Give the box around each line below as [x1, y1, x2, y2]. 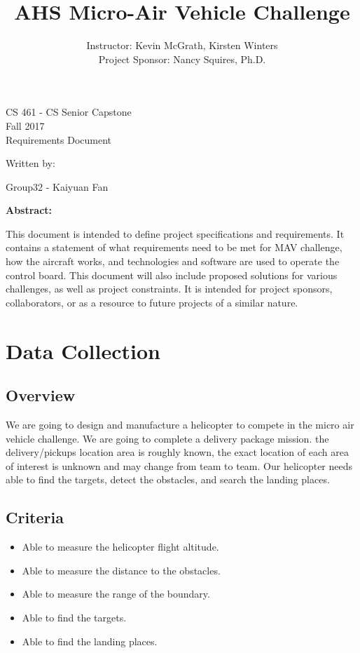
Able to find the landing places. [22, 633, 158, 648]
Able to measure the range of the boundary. [22, 586, 210, 601]
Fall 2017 [6, 118, 45, 133]
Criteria [6, 506, 64, 528]
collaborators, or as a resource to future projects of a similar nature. [6, 295, 298, 309]
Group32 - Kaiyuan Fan [6, 179, 109, 194]
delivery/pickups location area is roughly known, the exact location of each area [6, 445, 349, 459]
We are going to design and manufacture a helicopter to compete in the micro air [6, 417, 354, 432]
